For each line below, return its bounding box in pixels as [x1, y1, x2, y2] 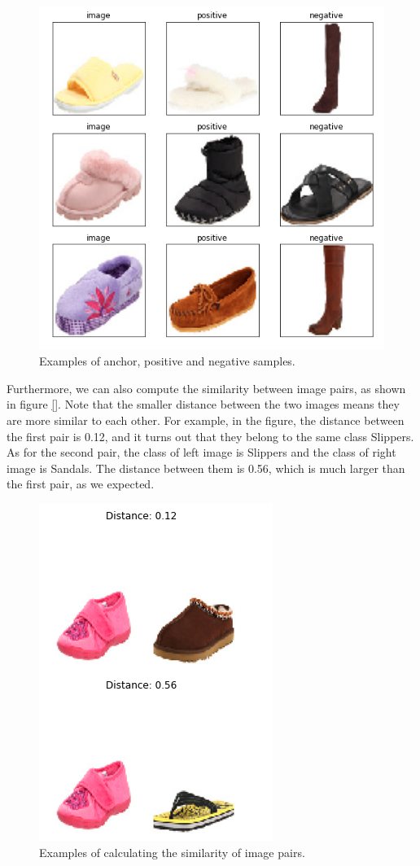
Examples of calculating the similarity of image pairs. [39, 843, 305, 860]
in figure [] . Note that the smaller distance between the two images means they [7, 396, 400, 413]
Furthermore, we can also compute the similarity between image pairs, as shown [7, 379, 406, 396]
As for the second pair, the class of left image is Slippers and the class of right [7, 444, 396, 461]
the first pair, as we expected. [7, 475, 155, 492]
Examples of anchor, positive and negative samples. [39, 352, 295, 370]
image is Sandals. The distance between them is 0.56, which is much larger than [7, 459, 405, 476]
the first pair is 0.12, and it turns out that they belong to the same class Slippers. [7, 427, 414, 444]
